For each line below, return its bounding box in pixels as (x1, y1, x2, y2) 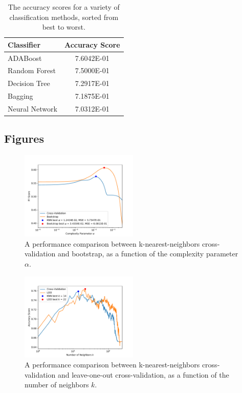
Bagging (8, 91, 33, 101)
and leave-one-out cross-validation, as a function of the (57, 369, 229, 380)
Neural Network (8, 103, 57, 114)
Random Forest (8, 65, 56, 76)
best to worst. (42, 21, 85, 32)
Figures (4, 130, 44, 146)
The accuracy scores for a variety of (8, 2, 120, 12)
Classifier (8, 39, 41, 50)
